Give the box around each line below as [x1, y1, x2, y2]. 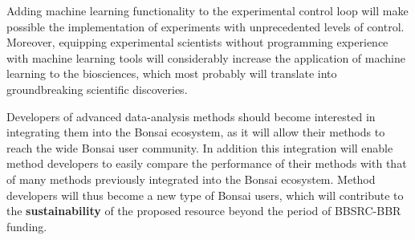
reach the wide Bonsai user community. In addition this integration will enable [6, 139, 393, 156]
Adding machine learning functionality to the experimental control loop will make [6, 2, 409, 18]
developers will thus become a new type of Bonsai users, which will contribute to [6, 186, 404, 203]
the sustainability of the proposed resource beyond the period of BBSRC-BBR [6, 202, 401, 219]
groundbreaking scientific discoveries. [6, 80, 188, 97]
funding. [6, 218, 47, 234]
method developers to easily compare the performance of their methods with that [6, 155, 407, 172]
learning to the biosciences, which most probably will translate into [6, 65, 337, 82]
